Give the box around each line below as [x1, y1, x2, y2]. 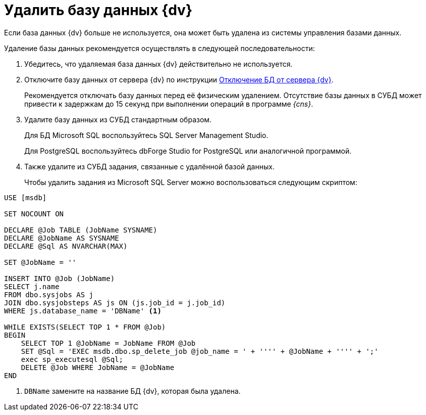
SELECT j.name [4, 282, 60, 291]
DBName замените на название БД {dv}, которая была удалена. [24, 386, 241, 395]
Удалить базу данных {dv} [4, 2, 193, 19]
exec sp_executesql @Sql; [21, 355, 124, 363]
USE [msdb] [4, 193, 47, 202]
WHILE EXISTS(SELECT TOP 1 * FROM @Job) [4, 322, 166, 331]
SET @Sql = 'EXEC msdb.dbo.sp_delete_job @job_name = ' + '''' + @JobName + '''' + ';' [21, 347, 379, 355]
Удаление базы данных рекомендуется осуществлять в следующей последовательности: [4, 43, 315, 53]
